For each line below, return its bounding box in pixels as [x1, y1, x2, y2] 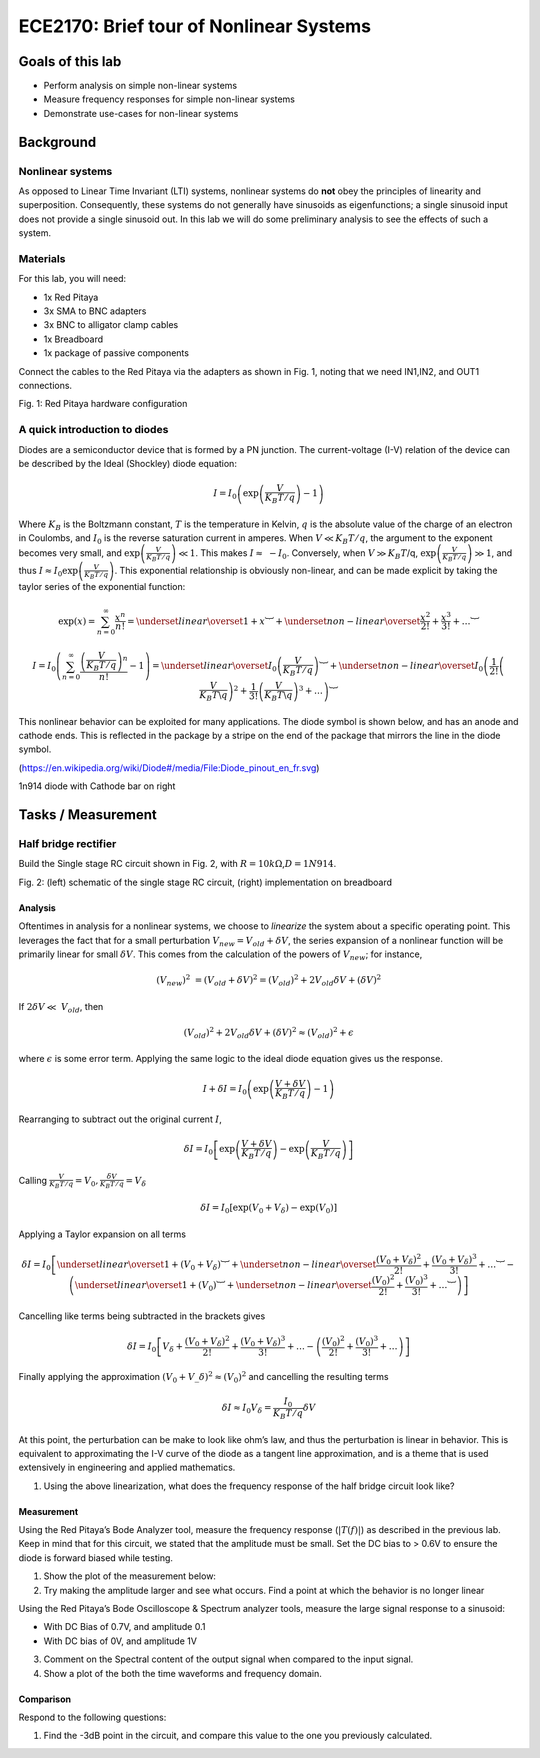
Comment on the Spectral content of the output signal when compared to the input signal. [43, 1653, 414, 1665]
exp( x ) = [58, 615, 96, 627]
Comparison [18, 1693, 72, 1705]
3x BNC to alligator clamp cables [43, 319, 179, 331]
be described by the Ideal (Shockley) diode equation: [18, 457, 237, 469]
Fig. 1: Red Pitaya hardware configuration [18, 398, 188, 410]
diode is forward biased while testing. [18, 1551, 174, 1564]
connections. [18, 380, 73, 392]
